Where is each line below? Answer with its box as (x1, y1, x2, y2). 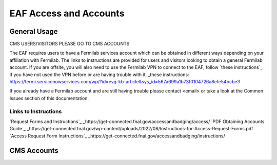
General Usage (9, 27, 58, 36)
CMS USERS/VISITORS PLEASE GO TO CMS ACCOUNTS (9, 41, 130, 47)
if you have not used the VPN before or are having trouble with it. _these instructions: (9, 72, 189, 78)
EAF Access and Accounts (9, 8, 125, 19)
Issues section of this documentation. (9, 95, 89, 101)
